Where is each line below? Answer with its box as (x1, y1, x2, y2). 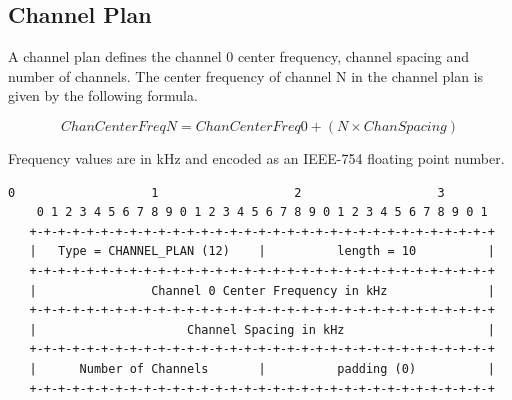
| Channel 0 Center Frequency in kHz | (29, 283, 495, 298)
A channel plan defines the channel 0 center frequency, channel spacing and (8, 46, 470, 67)
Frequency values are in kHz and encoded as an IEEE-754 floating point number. (8, 147, 505, 168)
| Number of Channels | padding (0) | (29, 361, 495, 376)
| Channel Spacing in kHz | (29, 322, 495, 337)
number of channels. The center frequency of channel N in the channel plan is (8, 65, 484, 86)
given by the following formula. (8, 85, 198, 106)
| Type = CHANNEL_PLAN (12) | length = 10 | (29, 244, 495, 259)
